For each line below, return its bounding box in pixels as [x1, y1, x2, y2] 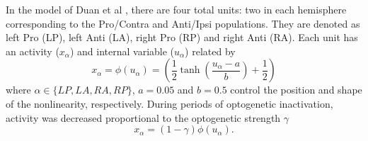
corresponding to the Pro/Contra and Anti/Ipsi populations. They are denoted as [6, 16, 360, 30]
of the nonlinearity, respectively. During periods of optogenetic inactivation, [6, 96, 333, 111]
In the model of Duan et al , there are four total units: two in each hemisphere [6, 2, 347, 16]
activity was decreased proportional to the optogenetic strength [6, 110, 281, 125]
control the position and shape [230, 82, 362, 97]
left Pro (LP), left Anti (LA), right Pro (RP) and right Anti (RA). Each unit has [6, 30, 358, 45]
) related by [185, 43, 236, 58]
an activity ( [6, 43, 59, 58]
